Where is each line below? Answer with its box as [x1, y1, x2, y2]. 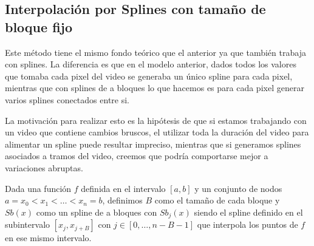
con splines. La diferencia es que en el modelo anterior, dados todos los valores [5, 58, 296, 70]
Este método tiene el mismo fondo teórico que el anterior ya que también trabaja [5, 46, 306, 58]
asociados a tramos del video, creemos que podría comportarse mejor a [5, 149, 268, 162]
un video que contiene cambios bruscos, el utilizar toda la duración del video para [5, 126, 309, 138]
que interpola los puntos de [197, 218, 298, 231]
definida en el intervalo [81, 182, 166, 194]
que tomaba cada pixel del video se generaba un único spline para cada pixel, [5, 69, 293, 82]
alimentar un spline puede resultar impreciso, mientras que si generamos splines [5, 137, 301, 150]
